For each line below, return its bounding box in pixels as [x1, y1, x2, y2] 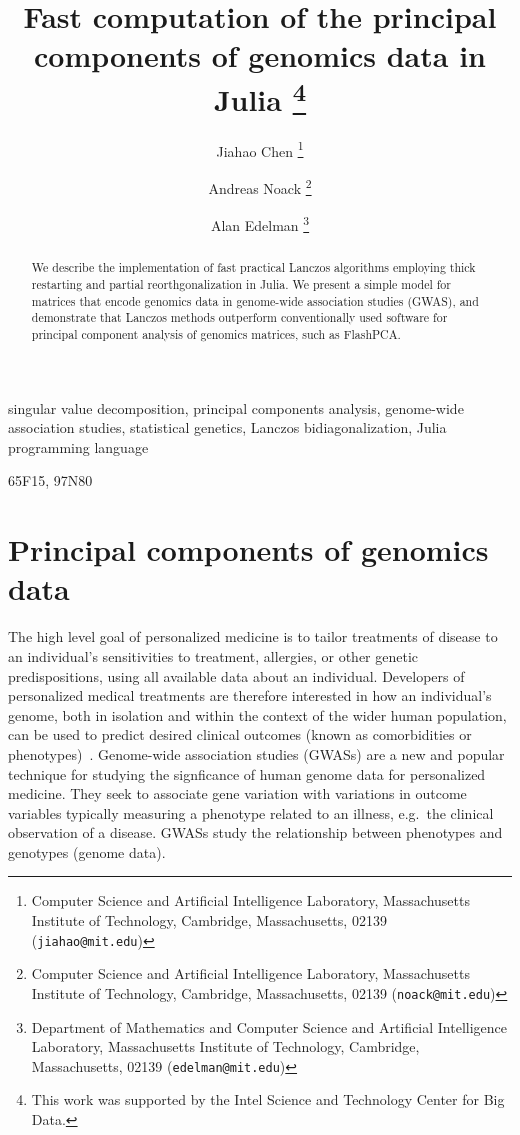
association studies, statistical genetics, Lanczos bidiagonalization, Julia [8, 417, 447, 438]
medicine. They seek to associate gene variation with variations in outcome [8, 783, 467, 804]
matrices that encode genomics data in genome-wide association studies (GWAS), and [31, 292, 479, 309]
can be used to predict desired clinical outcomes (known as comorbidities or [8, 724, 472, 745]
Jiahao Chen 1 [216, 137, 304, 161]
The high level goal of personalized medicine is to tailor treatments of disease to [8, 626, 498, 647]
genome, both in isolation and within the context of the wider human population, [8, 704, 507, 725]
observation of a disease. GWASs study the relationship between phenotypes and [8, 822, 503, 843]
